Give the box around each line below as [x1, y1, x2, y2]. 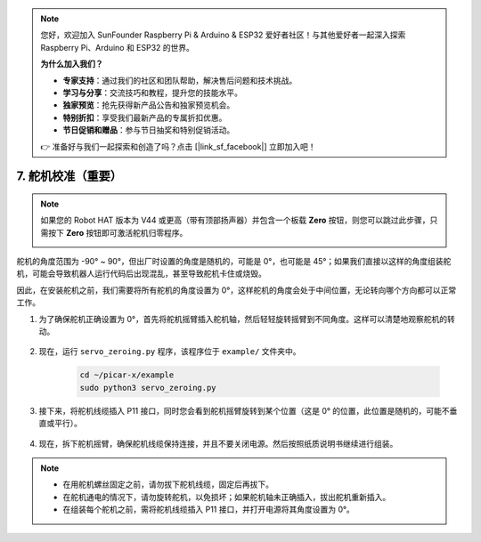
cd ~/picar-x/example [79, 370, 175, 380]
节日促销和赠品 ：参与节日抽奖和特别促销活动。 [62, 125, 235, 135]
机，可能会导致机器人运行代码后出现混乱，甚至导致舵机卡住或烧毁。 [16, 268, 266, 279]
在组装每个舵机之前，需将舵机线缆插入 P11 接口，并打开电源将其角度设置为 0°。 [62, 504, 355, 515]
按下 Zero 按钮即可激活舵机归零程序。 [47, 227, 188, 238]
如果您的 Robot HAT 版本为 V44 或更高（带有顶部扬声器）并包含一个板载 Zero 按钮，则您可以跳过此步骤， [40, 214, 431, 226]
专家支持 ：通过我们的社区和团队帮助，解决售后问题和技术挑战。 [62, 75, 298, 85]
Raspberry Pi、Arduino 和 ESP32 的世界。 [40, 42, 195, 53]
